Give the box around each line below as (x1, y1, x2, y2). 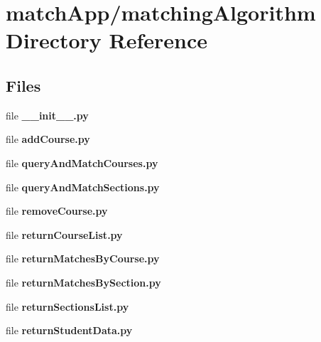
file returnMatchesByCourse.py (6, 251, 160, 266)
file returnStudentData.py (6, 323, 133, 338)
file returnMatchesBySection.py (6, 274, 161, 289)
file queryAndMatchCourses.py (6, 155, 158, 170)
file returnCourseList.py (6, 227, 123, 242)
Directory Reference (6, 26, 208, 55)
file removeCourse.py (6, 203, 108, 218)
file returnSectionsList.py (6, 299, 129, 314)
